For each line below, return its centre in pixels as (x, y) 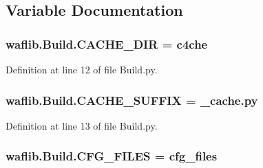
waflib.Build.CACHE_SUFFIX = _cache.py (132, 100)
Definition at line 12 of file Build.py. (82, 69)
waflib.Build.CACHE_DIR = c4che (107, 44)
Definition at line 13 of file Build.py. (82, 125)
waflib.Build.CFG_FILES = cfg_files (112, 156)
